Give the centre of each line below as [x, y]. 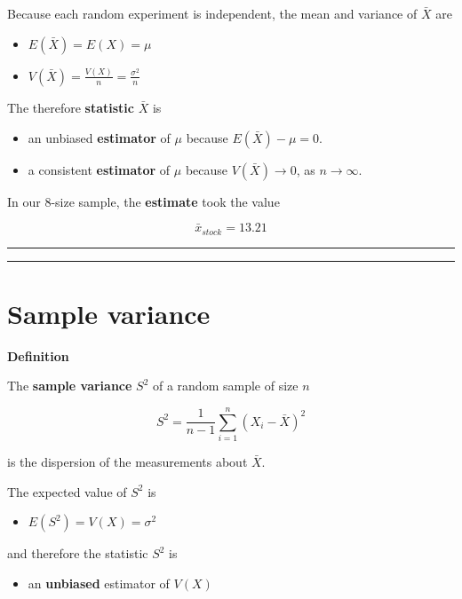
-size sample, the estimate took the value [165, 201]
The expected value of [67, 491]
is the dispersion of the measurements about [127, 461]
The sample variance [70, 386]
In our [24, 201]
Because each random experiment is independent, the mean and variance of [212, 13]
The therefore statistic [71, 107]
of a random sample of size [225, 386]
